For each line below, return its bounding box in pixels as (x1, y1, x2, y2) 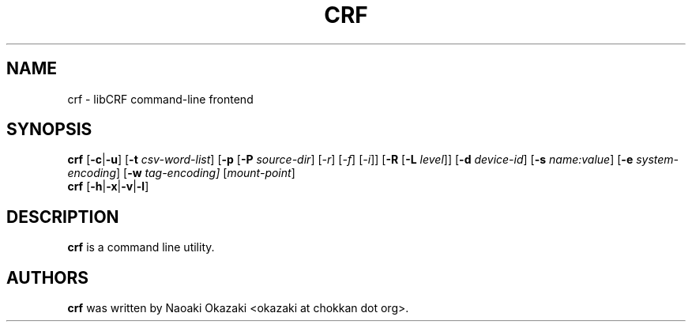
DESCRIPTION (6, 206, 119, 227)
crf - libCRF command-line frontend (67, 92, 254, 106)
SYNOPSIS (6, 119, 92, 140)
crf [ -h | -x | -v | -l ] (67, 179, 149, 194)
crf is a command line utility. (67, 240, 215, 254)
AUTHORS (6, 267, 89, 288)
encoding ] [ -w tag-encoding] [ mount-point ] (67, 166, 295, 180)
